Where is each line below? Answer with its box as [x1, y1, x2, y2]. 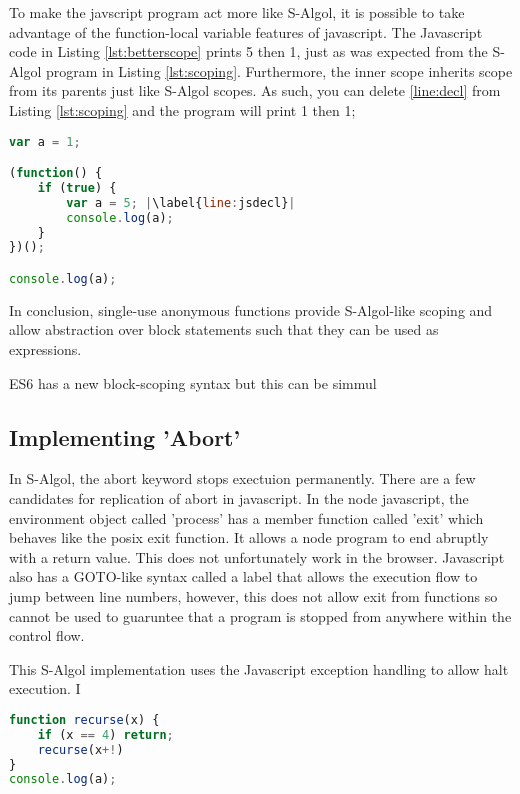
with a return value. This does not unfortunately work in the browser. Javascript [9, 546, 505, 567]
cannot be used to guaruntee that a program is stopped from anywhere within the [9, 605, 512, 626]
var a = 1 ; [9, 134, 81, 149]
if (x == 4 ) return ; [37, 727, 174, 742]
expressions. [9, 339, 82, 360]
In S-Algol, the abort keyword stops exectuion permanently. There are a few [9, 468, 476, 489]
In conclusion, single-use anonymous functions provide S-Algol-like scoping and [9, 299, 493, 320]
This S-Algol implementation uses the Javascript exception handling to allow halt [9, 658, 509, 679]
